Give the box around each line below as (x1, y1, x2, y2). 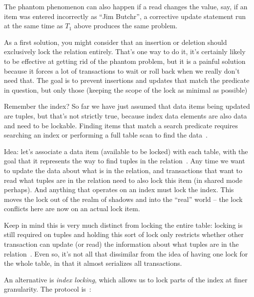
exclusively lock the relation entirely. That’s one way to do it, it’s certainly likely (4, 46, 246, 57)
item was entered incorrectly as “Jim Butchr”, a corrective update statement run (4, 11, 246, 21)
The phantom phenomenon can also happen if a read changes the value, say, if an (4, 1, 248, 11)
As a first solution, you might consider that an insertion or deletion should (4, 37, 227, 47)
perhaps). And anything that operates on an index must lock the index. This (4, 184, 234, 195)
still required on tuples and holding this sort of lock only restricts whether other (4, 229, 244, 239)
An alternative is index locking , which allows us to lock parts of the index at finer (4, 274, 248, 284)
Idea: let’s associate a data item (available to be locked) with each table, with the (4, 146, 248, 156)
